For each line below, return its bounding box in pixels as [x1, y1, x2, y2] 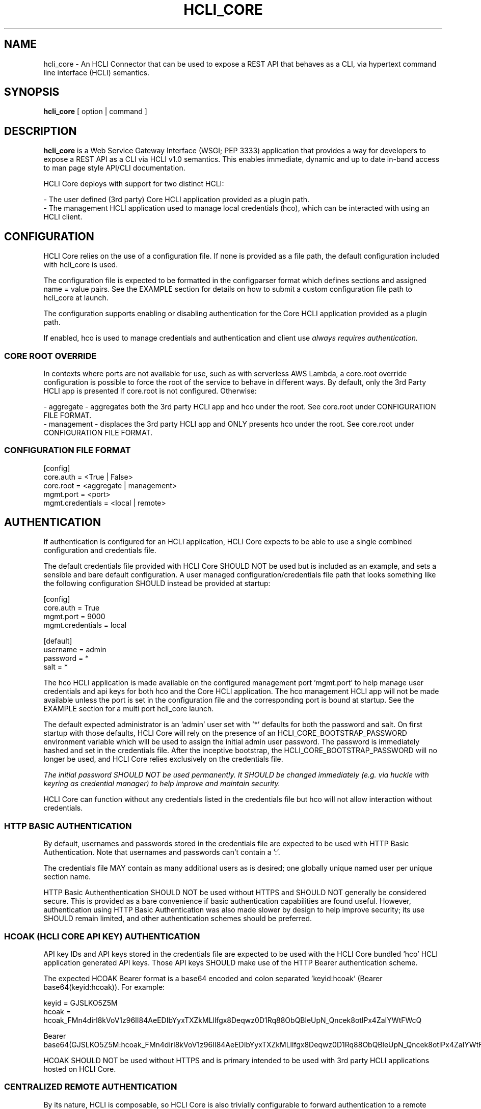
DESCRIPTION [4, 124, 77, 137]
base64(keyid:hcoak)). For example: [43, 982, 165, 991]
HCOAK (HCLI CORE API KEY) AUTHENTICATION [4, 931, 200, 941]
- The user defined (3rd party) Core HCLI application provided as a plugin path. [43, 195, 310, 204]
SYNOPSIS [4, 86, 60, 99]
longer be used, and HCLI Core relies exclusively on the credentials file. [43, 755, 283, 764]
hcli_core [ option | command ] [43, 107, 147, 116]
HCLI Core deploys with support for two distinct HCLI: [43, 179, 224, 188]
